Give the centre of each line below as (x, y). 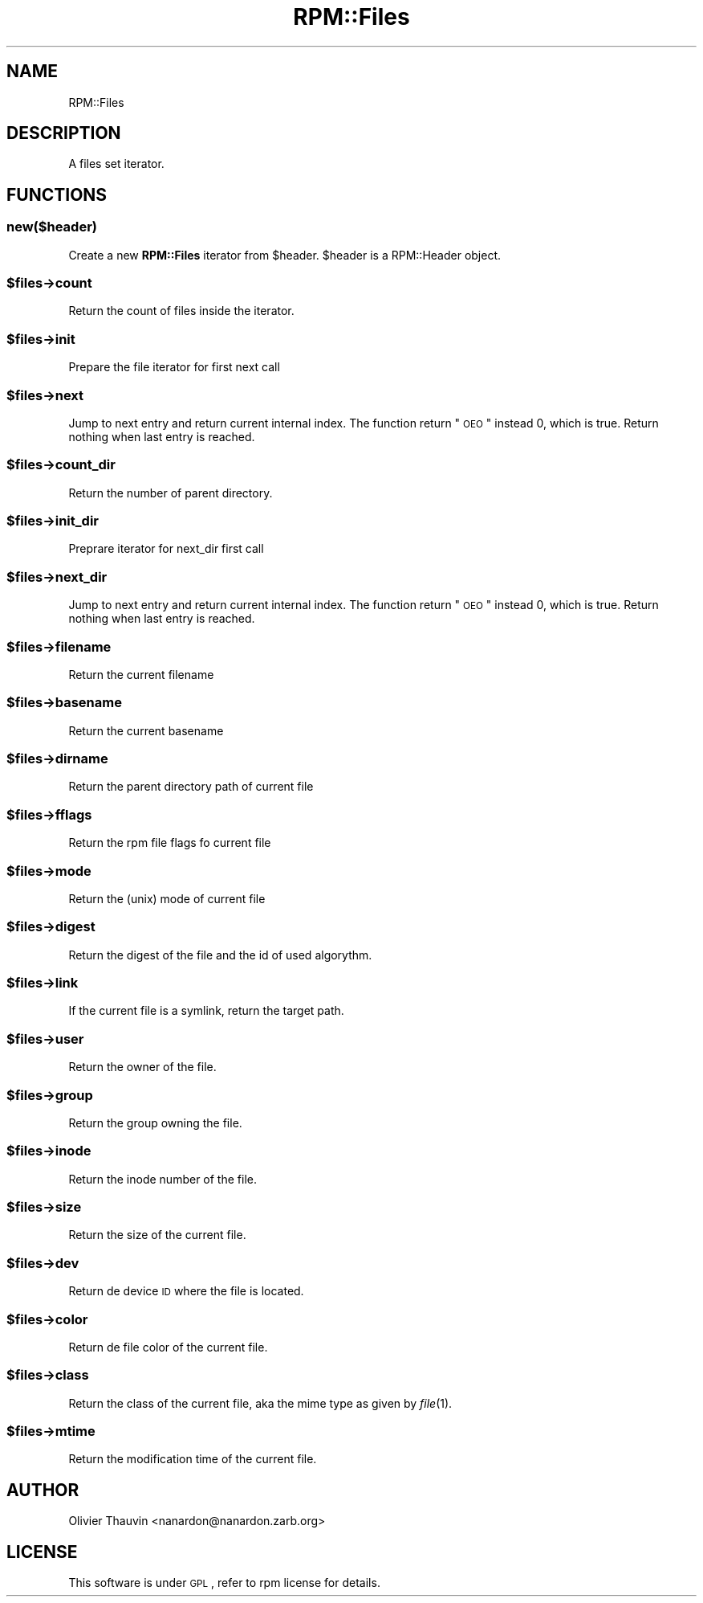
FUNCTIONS (57, 194)
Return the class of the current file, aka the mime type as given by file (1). (260, 1403)
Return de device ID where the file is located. (186, 1291)
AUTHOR (43, 1490)
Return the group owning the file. (155, 1123)
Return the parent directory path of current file (191, 787)
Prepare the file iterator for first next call (174, 367)
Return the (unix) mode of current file (167, 898)
